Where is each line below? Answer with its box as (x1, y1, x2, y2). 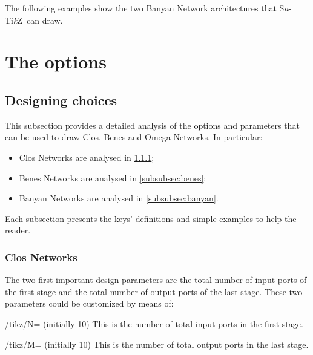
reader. (5, 224, 31, 236)
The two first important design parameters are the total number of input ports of (5, 273, 307, 286)
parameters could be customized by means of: (5, 297, 174, 310)
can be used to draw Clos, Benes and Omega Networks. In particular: (5, 131, 263, 143)
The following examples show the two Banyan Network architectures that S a (5, 2, 289, 14)
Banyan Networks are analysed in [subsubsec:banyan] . (19, 192, 219, 204)
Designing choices (5, 90, 117, 109)
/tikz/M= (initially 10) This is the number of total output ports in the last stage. (5, 337, 309, 350)
